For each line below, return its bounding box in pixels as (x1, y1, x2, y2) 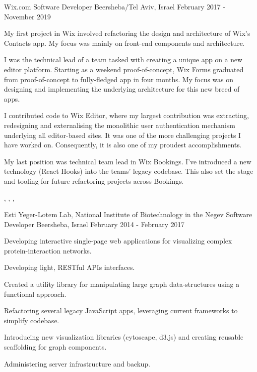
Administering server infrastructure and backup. (4, 358, 150, 369)
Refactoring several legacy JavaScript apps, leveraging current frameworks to (4, 305, 238, 316)
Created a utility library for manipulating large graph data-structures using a (4, 279, 240, 289)
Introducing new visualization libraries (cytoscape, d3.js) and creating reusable (4, 332, 244, 342)
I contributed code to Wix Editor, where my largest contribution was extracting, (4, 110, 249, 121)
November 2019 (4, 11, 51, 21)
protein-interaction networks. (4, 245, 92, 255)
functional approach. (4, 288, 66, 299)
